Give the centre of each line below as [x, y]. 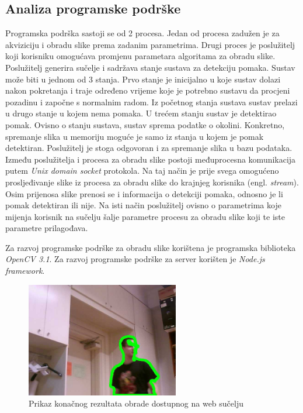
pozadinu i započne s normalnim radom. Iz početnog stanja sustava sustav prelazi [151, 101]
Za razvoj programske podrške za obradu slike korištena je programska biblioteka [151, 247]
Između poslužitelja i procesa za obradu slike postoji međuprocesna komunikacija [151, 159]
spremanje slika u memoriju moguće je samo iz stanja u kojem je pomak [135, 136]
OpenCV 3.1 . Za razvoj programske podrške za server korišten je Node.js [135, 259]
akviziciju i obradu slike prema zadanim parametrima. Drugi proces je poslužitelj [150, 44]
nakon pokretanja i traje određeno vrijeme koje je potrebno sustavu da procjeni [148, 90]
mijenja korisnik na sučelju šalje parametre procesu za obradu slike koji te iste [145, 216]
